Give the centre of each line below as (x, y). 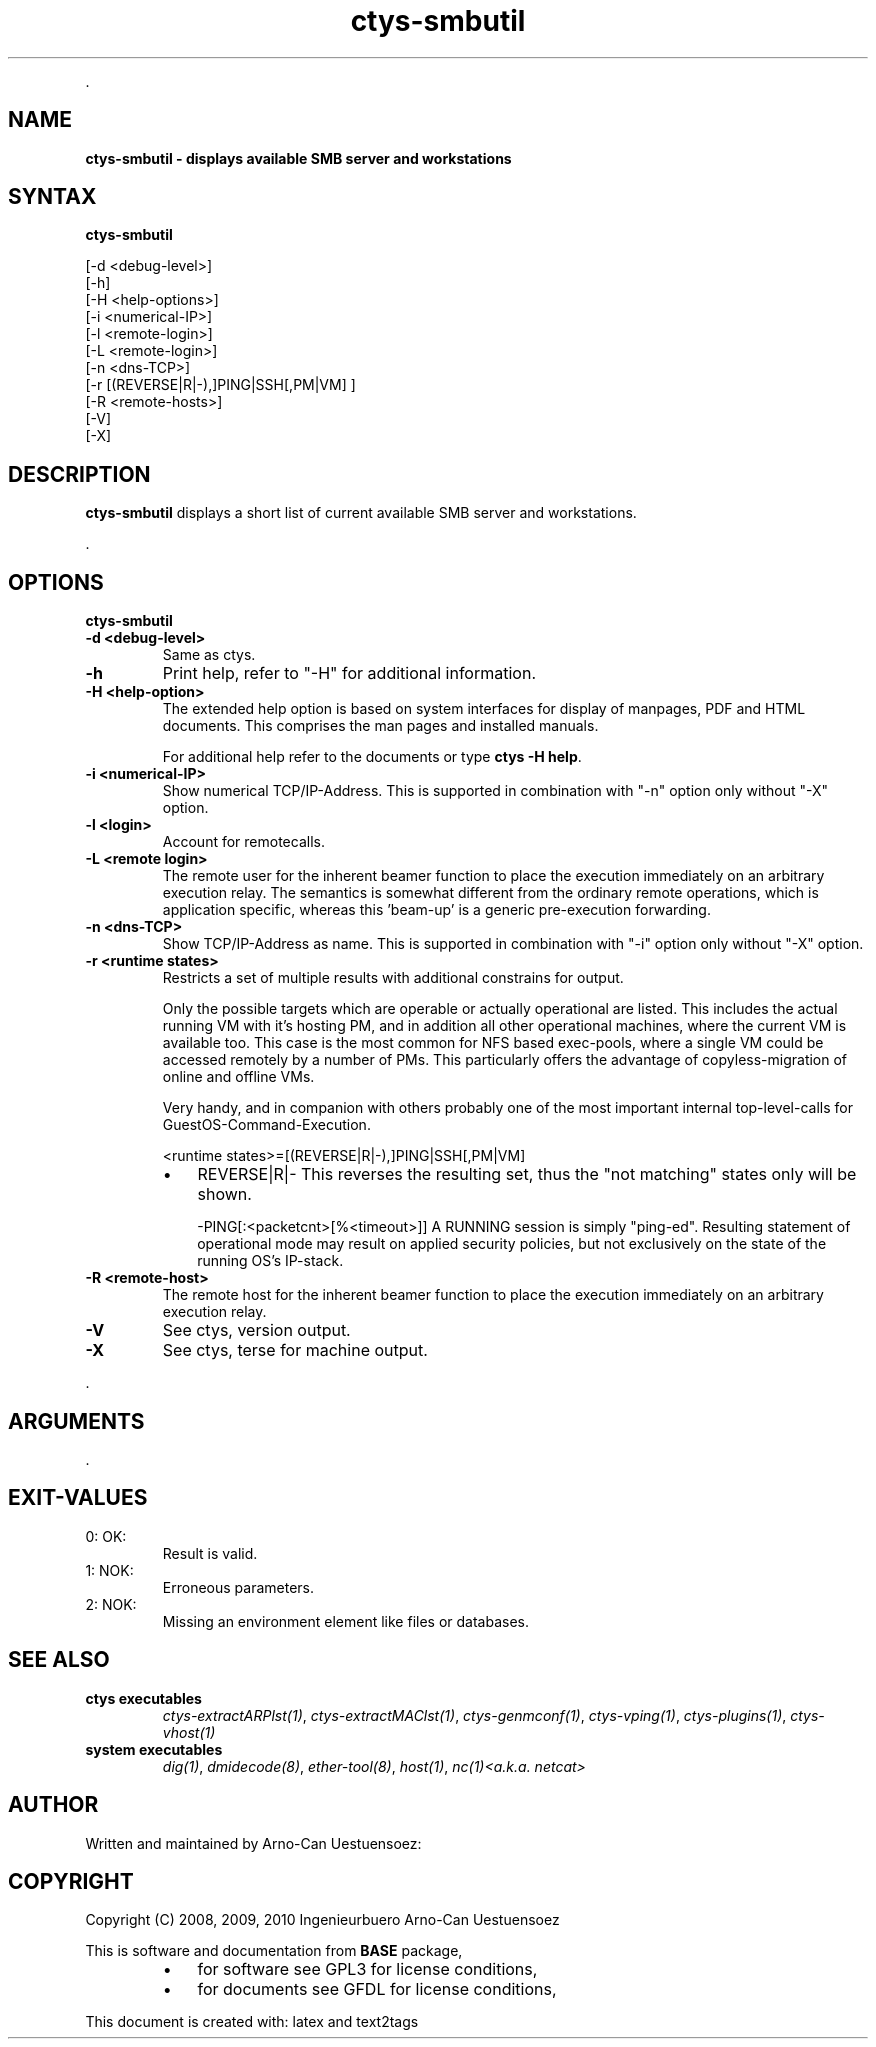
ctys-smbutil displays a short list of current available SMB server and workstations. (361, 513)
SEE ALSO (59, 1660)
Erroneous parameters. (238, 1587)
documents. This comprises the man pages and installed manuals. (380, 726)
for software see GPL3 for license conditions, (367, 1969)
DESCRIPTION (79, 474)
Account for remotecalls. (243, 842)
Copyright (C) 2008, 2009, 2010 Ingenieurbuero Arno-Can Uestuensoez (322, 1920)
